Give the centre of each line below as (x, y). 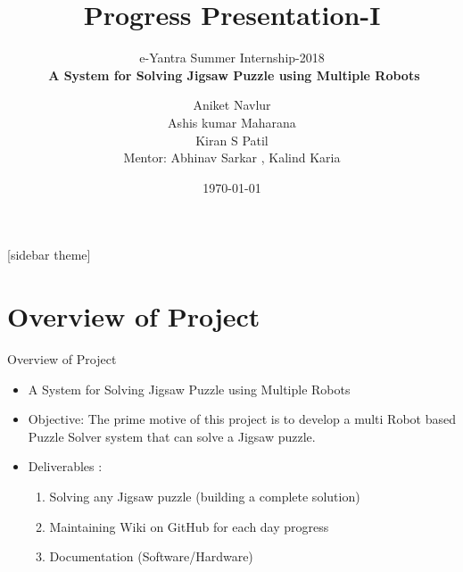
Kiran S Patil (232, 140)
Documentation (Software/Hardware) (151, 556)
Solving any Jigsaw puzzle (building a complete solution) (205, 496)
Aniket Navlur (232, 105)
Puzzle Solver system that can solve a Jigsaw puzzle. (172, 436)
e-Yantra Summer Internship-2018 (232, 58)
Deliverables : (65, 466)
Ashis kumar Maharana (232, 122)
